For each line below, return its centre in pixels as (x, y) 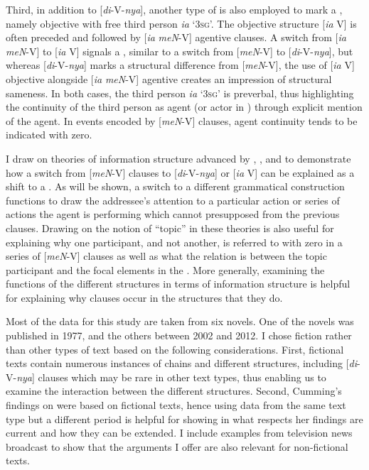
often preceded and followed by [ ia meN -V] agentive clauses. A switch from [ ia (176, 37)
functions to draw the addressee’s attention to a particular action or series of (173, 200)
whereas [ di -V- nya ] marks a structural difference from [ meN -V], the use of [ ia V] (180, 65)
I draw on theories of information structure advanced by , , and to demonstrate (178, 158)
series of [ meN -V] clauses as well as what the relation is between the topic (166, 256)
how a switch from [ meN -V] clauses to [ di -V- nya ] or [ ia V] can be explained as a (180, 172)
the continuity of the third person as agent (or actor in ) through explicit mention (184, 107)
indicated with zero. (49, 135)
